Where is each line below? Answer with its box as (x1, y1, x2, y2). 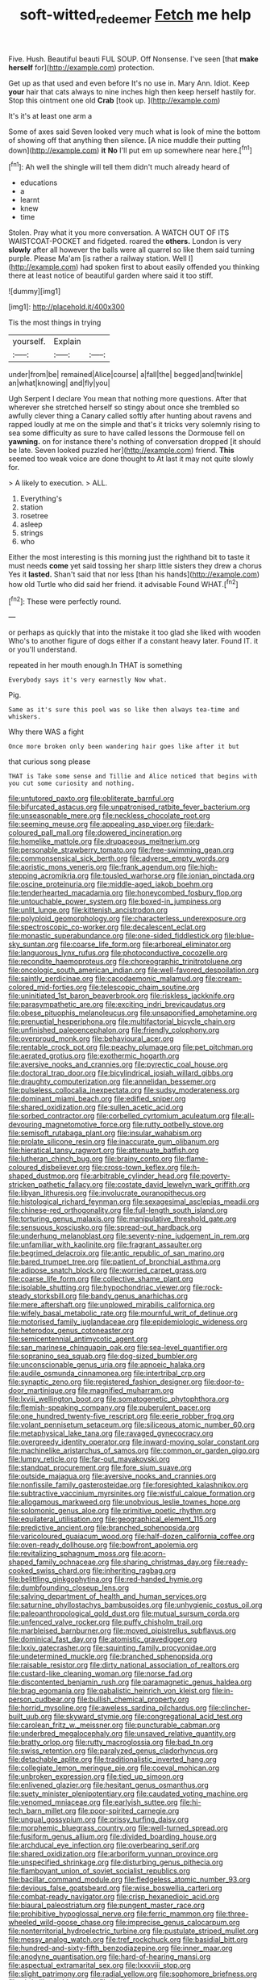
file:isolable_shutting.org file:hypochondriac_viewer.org (8, 1282, 191, 1293)
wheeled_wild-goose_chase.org (8, 1918, 114, 1928)
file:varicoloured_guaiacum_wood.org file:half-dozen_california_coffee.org (8, 1532, 255, 1542)
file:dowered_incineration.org (85, 828, 183, 837)
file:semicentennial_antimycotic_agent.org (8, 1334, 147, 1344)
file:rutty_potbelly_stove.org (132, 1120, 224, 1130)
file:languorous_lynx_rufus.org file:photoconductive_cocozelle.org (8, 948, 228, 958)
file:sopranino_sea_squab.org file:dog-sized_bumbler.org (8, 1351, 197, 1361)
